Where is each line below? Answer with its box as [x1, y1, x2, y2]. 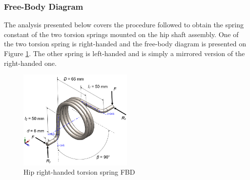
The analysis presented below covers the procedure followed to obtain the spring [4, 20, 244, 30]
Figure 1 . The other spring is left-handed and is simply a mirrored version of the [4, 48, 245, 58]
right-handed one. [4, 58, 57, 68]
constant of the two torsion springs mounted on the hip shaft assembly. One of [4, 29, 239, 39]
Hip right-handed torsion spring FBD [23, 167, 135, 177]
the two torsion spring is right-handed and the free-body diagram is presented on [4, 39, 247, 49]
